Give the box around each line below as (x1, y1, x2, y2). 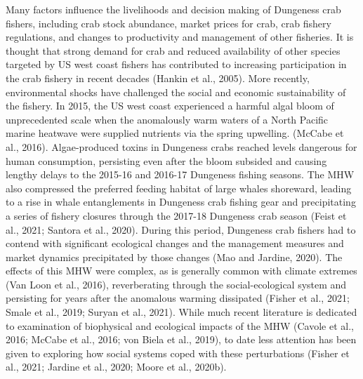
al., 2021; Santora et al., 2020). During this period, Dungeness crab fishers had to (6, 222, 356, 237)
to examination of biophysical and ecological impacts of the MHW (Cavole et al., (6, 318, 354, 333)
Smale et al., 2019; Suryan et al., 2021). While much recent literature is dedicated (6, 305, 357, 319)
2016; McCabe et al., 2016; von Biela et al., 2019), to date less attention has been (6, 332, 357, 347)
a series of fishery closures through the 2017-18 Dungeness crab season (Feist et (6, 208, 347, 222)
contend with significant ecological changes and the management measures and (6, 236, 344, 251)
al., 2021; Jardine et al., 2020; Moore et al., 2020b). (6, 359, 227, 374)
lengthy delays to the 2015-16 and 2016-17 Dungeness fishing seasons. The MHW (6, 167, 355, 182)
